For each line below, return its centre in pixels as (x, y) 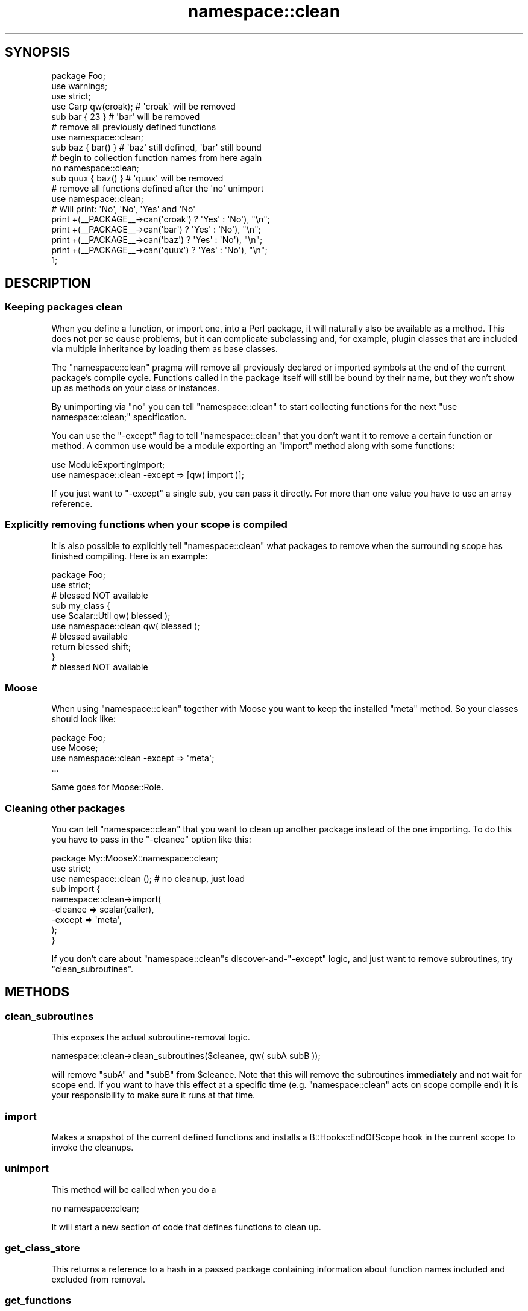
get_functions (38, 1300)
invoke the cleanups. (93, 1148)
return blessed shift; (91, 646)
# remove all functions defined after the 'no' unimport (158, 188)
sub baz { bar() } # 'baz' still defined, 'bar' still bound (156, 147)
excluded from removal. (98, 1279)
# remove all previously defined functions (134, 127)
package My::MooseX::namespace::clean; (135, 858)
